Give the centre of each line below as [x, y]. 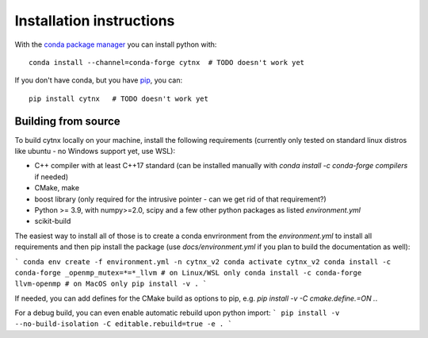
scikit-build [53, 221]
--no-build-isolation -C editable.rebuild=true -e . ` [124, 324]
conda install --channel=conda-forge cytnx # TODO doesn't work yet [167, 62]
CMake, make [57, 188]
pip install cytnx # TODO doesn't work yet [119, 98]
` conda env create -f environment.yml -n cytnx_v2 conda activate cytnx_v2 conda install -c [203, 261]
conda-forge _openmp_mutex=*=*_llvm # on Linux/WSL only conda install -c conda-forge [188, 273]
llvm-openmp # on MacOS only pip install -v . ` [111, 284]
